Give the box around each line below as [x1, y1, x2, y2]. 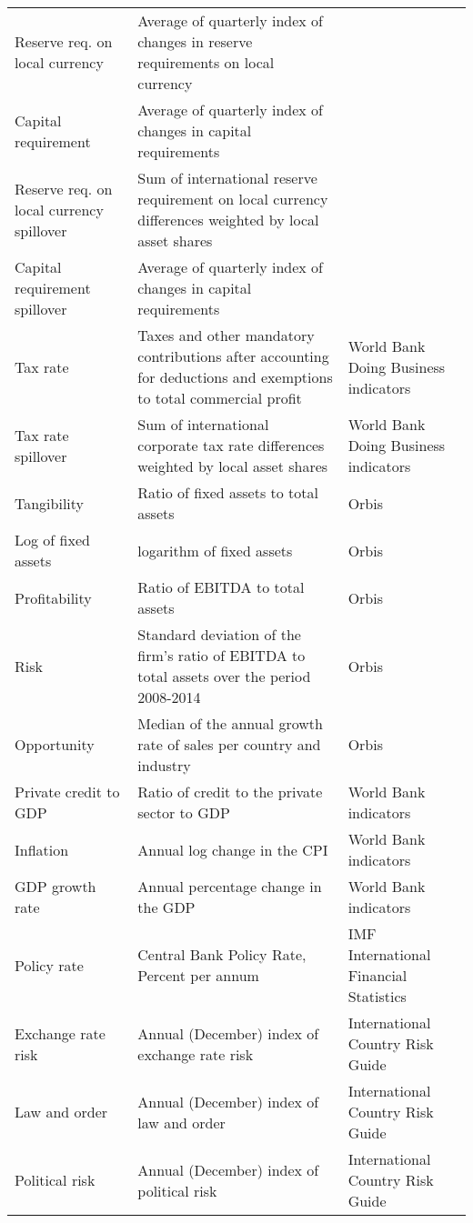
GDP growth [15, 876, 96, 897]
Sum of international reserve [137, 167, 317, 188]
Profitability [15, 586, 92, 608]
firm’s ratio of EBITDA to [137, 645, 306, 666]
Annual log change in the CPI [137, 838, 328, 860]
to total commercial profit [137, 387, 302, 408]
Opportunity [15, 734, 95, 755]
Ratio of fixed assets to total [137, 482, 318, 503]
